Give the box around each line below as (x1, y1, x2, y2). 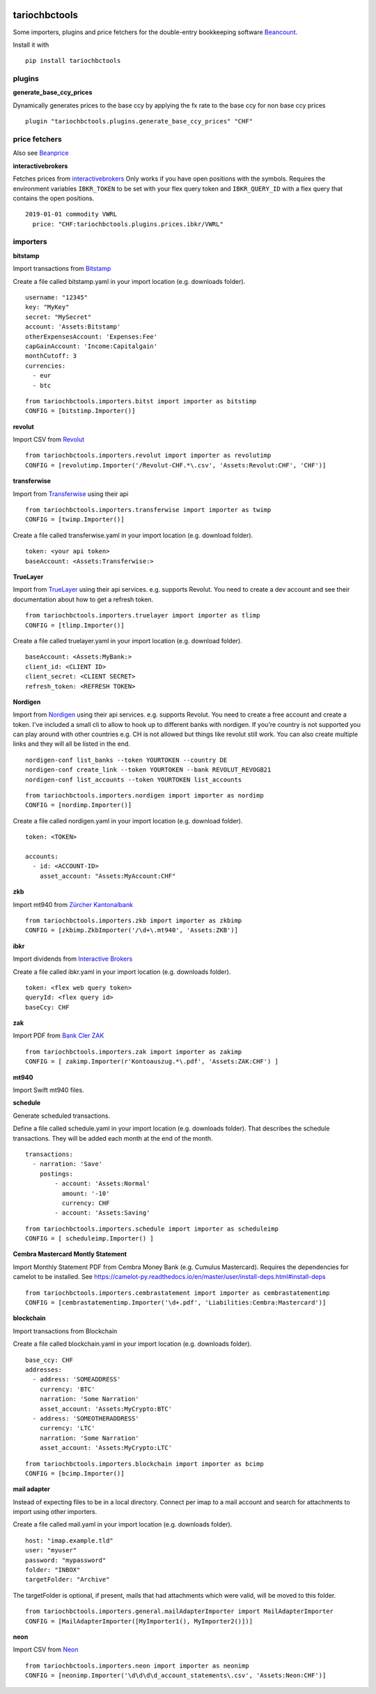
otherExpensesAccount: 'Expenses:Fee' (25, 332, 158, 340)
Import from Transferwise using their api (13, 489, 129, 498)
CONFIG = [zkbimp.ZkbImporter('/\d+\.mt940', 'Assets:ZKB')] (25, 927, 238, 934)
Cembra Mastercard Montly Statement (13, 1250, 127, 1259)
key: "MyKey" (25, 303, 70, 311)
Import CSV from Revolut (13, 435, 85, 444)
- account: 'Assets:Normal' (54, 1180, 150, 1187)
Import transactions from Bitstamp (13, 264, 111, 273)
